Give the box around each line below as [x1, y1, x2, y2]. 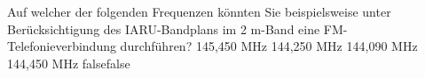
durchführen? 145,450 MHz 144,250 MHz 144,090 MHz [120, 37, 418, 55]
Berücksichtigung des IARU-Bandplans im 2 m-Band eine [7, 19, 320, 38]
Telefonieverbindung [7, 37, 116, 55]
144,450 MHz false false [7, 53, 130, 72]
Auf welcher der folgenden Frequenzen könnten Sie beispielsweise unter [7, 3, 391, 20]
